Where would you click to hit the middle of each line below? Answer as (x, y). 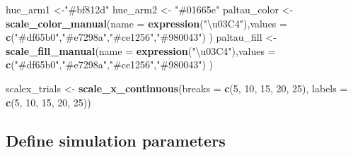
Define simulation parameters (116, 140)
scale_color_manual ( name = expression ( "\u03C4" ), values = (146, 23)
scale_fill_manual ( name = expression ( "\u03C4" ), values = (141, 50)
